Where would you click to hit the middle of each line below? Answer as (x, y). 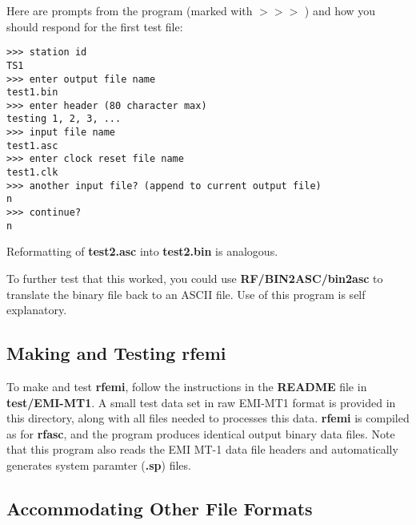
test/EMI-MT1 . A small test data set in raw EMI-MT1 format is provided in (201, 402)
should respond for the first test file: (95, 26)
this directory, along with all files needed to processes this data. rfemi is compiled (208, 418)
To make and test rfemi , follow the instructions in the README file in (187, 386)
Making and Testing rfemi (116, 353)
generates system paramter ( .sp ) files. (99, 464)
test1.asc (32, 145)
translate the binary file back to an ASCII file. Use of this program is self (186, 294)
